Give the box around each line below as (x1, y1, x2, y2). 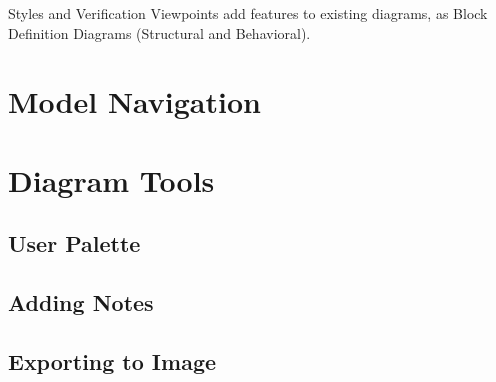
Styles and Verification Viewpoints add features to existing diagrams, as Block (8, 3, 488, 23)
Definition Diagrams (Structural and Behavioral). (8, 22, 311, 43)
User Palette (8, 228, 141, 259)
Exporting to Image (8, 345, 217, 376)
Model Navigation (8, 81, 261, 122)
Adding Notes (8, 287, 154, 318)
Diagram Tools (8, 159, 215, 200)
